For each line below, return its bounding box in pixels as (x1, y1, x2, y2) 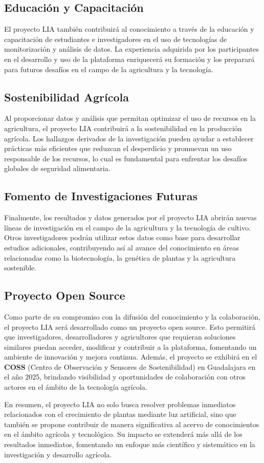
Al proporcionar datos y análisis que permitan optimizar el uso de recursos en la (4, 113, 256, 123)
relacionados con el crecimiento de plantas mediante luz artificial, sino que (4, 409, 236, 419)
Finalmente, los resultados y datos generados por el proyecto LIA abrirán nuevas (4, 212, 257, 223)
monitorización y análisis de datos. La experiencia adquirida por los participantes (4, 44, 259, 54)
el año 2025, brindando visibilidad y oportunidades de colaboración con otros (4, 371, 246, 382)
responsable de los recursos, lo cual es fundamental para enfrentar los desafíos (4, 153, 248, 163)
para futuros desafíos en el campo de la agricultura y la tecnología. (4, 64, 213, 74)
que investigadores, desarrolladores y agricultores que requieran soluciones (4, 331, 236, 342)
